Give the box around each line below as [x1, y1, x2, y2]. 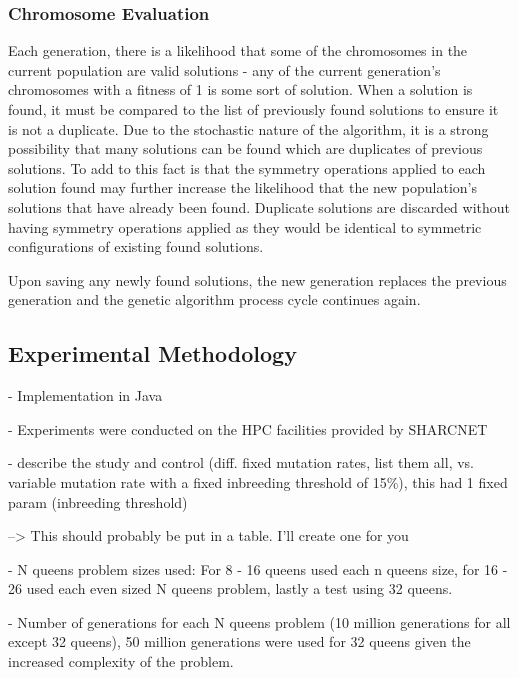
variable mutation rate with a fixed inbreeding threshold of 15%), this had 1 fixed [8, 471, 508, 492]
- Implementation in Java [8, 385, 163, 406]
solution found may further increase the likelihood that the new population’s [8, 177, 478, 198]
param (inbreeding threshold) [8, 491, 188, 512]
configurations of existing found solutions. [8, 236, 264, 257]
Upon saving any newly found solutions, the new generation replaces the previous [8, 269, 507, 290]
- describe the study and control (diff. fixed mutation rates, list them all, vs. [8, 452, 475, 473]
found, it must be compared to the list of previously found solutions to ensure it [8, 99, 499, 119]
